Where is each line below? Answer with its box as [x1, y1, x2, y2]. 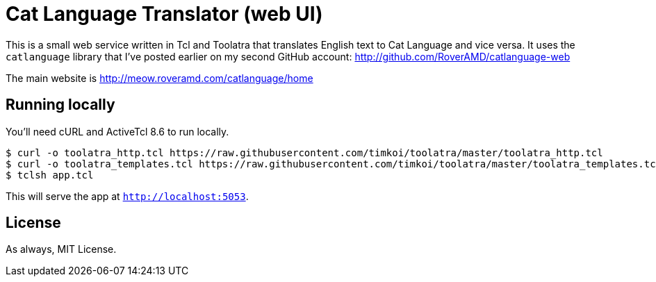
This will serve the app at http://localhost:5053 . [6, 190, 249, 202]
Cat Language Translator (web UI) [6, 2, 323, 26]
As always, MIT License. [6, 243, 117, 256]
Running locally [6, 96, 115, 114]
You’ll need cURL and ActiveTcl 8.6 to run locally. [6, 125, 229, 138]
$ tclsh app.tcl [6, 169, 94, 181]
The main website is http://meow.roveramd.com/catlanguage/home [6, 72, 313, 84]
